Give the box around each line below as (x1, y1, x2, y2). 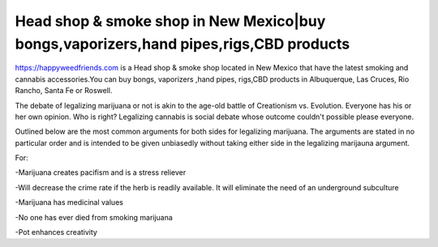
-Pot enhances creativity (15, 228, 97, 237)
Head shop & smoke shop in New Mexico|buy (15, 12, 326, 30)
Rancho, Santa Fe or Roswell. (15, 86, 113, 96)
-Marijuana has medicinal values (15, 198, 123, 207)
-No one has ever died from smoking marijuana (15, 212, 174, 222)
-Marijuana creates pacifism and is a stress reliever (15, 168, 187, 177)
